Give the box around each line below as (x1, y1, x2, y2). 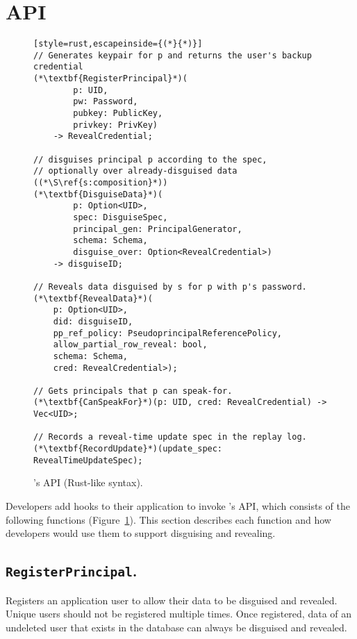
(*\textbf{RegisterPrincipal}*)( (33, 74, 188, 84)
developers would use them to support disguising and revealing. (6, 526, 276, 540)
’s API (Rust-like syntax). (33, 475, 143, 490)
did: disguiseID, (53, 316, 133, 326)
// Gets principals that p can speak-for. (33, 385, 233, 396)
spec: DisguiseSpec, (73, 212, 168, 222)
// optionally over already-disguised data (33, 166, 238, 176)
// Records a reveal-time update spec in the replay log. (33, 432, 307, 442)
